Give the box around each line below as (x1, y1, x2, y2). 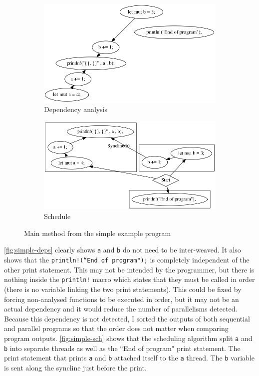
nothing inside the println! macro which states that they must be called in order (4, 274, 255, 284)
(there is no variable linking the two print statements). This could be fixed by (4, 283, 242, 294)
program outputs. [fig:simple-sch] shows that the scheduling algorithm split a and (4, 332, 253, 343)
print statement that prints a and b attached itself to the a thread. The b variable (4, 352, 255, 363)
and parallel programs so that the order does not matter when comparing (4, 323, 229, 333)
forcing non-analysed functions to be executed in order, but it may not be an (4, 293, 239, 304)
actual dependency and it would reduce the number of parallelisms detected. (4, 303, 238, 314)
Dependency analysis (44, 104, 108, 114)
